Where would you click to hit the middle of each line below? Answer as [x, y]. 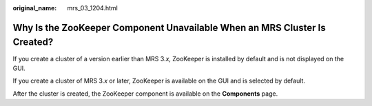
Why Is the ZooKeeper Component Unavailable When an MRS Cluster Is [169, 28]
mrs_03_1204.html [93, 8]
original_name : [35, 8]
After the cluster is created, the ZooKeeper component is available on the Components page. [145, 94]
